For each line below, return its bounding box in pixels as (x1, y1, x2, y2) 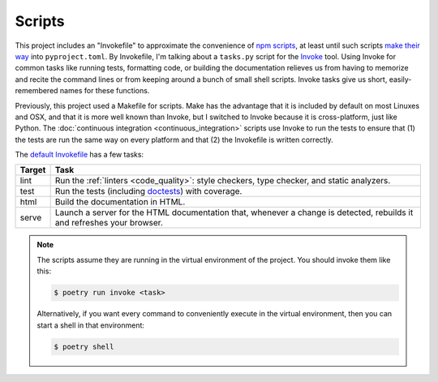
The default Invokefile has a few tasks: (15, 150, 144, 160)
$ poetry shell (54, 341, 114, 351)
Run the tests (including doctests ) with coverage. (54, 186, 243, 197)
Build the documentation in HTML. (54, 196, 186, 208)
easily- (389, 74, 412, 84)
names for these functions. (59, 86, 150, 96)
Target (19, 165, 46, 176)
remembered (15, 86, 58, 96)
